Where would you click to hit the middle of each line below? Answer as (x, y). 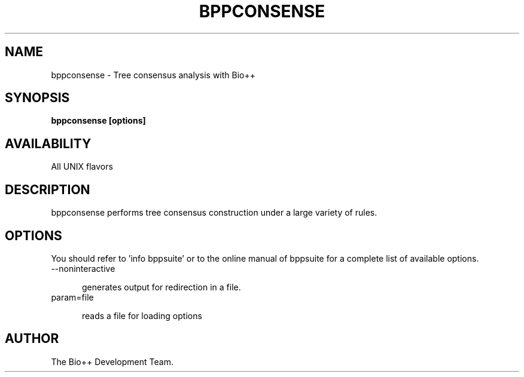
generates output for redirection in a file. (162, 287)
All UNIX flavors (82, 167)
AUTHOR (32, 339)
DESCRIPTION (48, 189)
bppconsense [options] (98, 121)
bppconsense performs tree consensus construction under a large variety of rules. (214, 213)
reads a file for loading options (142, 315)
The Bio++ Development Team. (112, 361)
